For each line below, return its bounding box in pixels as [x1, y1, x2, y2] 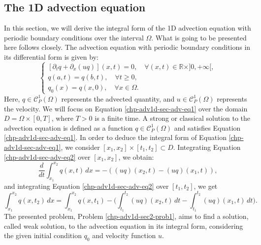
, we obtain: [118, 151, 154, 162]
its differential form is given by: [4, 51, 98, 62]
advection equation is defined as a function [4, 122, 133, 133]
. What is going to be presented [151, 32, 247, 42]
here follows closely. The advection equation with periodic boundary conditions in [4, 42, 251, 52]
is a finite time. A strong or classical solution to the [95, 113, 251, 123]
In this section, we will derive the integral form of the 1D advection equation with [4, 23, 251, 33]
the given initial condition [4, 230, 82, 241]
